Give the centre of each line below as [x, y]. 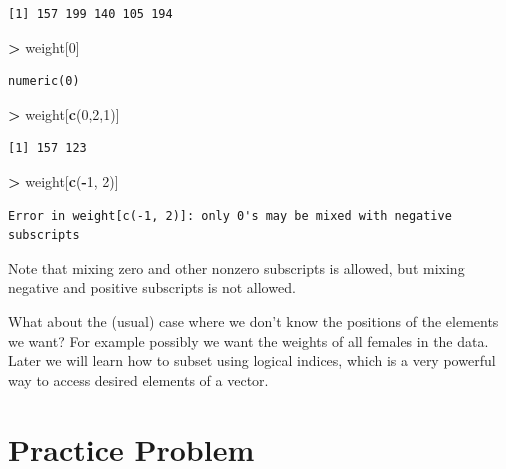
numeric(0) [44, 81]
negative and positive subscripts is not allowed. [152, 287]
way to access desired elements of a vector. [138, 379]
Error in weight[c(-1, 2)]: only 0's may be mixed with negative [230, 215]
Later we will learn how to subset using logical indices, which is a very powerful [252, 360]
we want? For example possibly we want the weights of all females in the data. [248, 340]
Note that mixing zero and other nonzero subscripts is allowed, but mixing [236, 267]
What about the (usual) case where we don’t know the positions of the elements [253, 320]
